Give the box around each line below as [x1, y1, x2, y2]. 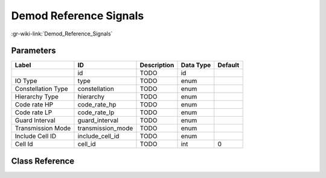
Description [139, 61, 174, 69]
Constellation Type [14, 85, 69, 93]
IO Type [14, 77, 37, 85]
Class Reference [11, 156, 75, 166]
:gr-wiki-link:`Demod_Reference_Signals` [11, 30, 113, 37]
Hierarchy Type [14, 93, 59, 101]
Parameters [11, 46, 56, 56]
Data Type [181, 61, 211, 69]
